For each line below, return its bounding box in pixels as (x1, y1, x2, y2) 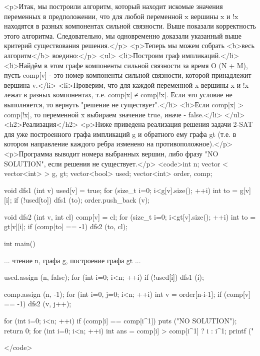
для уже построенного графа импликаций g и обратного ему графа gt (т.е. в (4, 128, 236, 139)
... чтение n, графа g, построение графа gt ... (4, 255, 141, 265)
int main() (4, 238, 35, 249)
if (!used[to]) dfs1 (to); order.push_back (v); (14, 195, 150, 205)
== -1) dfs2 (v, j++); (4, 298, 71, 309)
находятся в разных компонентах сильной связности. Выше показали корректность (4, 21, 256, 31)
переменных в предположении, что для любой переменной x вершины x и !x (4, 11, 238, 21)
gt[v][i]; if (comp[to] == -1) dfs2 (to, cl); (4, 221, 128, 232)
